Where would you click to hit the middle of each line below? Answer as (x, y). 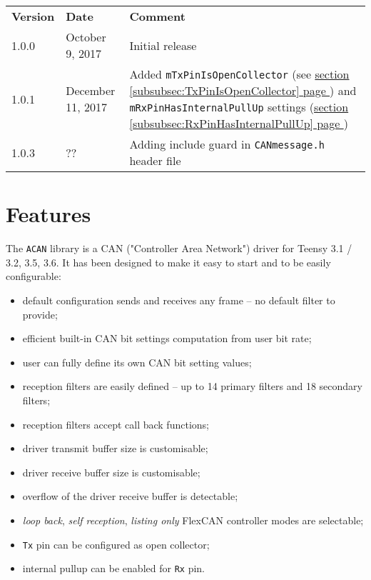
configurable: (34, 276)
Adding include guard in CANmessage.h (227, 144)
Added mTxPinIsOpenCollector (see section (239, 74)
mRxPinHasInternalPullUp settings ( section (239, 107)
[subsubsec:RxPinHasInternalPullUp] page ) (239, 123)
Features (49, 214)
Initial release (163, 45)
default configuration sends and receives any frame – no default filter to (179, 300)
